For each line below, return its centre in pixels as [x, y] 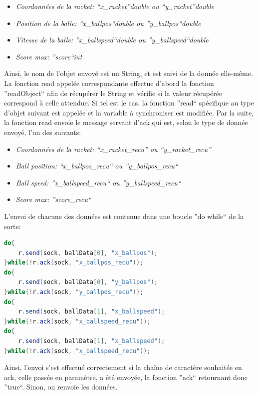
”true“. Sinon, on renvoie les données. [61, 387]
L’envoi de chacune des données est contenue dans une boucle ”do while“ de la [124, 216]
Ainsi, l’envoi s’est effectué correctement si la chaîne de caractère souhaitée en [123, 367]
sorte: [12, 226]
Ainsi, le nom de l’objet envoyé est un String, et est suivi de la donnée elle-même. [129, 73]
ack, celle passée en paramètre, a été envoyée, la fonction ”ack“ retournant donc [126, 377]
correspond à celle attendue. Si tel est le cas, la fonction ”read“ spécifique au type [129, 103]
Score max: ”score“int [49, 56]
